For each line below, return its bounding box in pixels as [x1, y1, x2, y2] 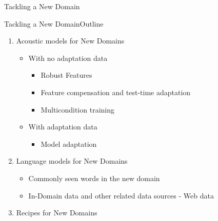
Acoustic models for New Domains [16, 35, 125, 46]
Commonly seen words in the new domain [28, 172, 160, 183]
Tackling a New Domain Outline [4, 18, 104, 29]
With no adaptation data [28, 52, 108, 63]
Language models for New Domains [16, 156, 128, 166]
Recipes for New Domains [16, 207, 97, 218]
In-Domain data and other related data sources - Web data [28, 190, 214, 201]
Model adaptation [41, 138, 97, 149]
